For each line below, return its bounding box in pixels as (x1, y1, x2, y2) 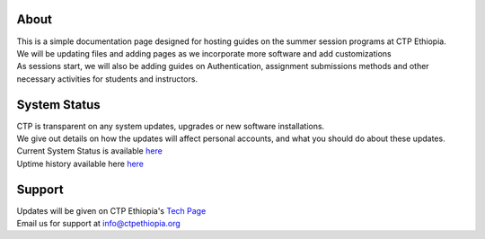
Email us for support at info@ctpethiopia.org (16, 218, 181, 229)
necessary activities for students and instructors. (16, 73, 198, 84)
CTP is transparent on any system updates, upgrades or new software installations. (16, 120, 325, 131)
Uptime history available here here (16, 158, 144, 169)
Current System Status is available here (16, 146, 163, 156)
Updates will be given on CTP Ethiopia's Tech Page (16, 205, 207, 216)
